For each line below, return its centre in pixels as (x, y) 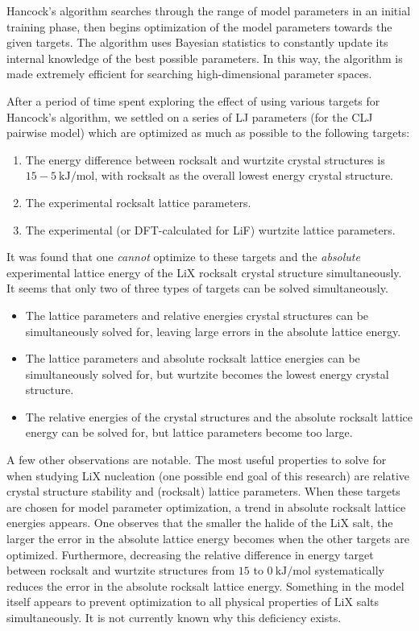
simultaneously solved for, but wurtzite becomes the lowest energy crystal (207, 374)
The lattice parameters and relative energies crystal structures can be (197, 315)
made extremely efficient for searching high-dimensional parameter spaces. (189, 74)
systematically (349, 570)
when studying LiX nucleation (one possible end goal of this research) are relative (208, 475)
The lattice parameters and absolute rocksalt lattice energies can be (193, 358)
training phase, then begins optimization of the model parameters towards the (199, 26)
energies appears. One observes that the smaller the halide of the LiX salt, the (200, 523)
